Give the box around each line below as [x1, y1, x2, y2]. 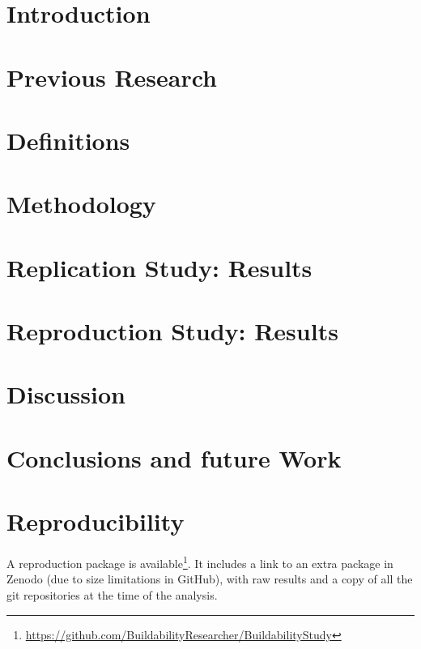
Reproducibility [6, 505, 185, 538]
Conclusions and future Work [6, 441, 342, 474]
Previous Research [6, 60, 218, 93]
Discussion [6, 378, 125, 411]
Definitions [6, 123, 130, 156]
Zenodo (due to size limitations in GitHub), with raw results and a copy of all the [6, 570, 413, 587]
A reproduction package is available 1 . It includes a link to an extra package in [6, 553, 393, 571]
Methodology [6, 187, 156, 220]
